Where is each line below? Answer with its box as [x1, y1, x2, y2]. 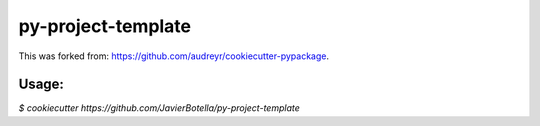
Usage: [18, 76, 65, 93]
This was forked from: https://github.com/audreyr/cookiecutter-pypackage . [18, 50, 330, 62]
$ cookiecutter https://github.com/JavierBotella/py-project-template [18, 102, 300, 114]
